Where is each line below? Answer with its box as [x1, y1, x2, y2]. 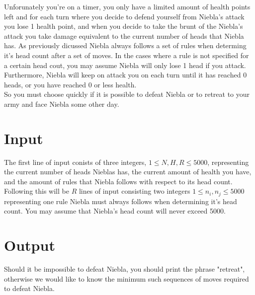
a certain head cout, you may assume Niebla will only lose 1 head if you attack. [4, 60, 246, 70]
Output [4, 235, 55, 255]
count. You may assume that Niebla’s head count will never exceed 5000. [4, 206, 226, 216]
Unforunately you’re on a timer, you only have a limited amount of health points [4, 1, 251, 11]
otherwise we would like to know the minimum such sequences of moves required [4, 273, 249, 284]
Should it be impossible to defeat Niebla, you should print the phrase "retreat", [4, 264, 245, 274]
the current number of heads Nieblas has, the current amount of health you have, [4, 166, 252, 177]
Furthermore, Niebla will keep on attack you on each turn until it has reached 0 [4, 70, 247, 80]
